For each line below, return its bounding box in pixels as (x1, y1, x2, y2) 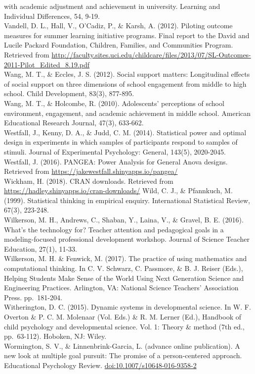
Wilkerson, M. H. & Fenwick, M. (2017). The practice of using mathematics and (4, 253, 247, 264)
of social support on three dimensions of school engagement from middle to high (4, 78, 247, 89)
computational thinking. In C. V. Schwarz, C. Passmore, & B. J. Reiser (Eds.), (4, 263, 243, 273)
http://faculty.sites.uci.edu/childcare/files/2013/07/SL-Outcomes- (51, 49, 251, 59)
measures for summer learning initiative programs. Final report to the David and (4, 30, 250, 40)
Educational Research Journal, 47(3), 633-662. (4, 117, 144, 128)
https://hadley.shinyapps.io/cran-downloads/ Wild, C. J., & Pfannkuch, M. (4, 185, 233, 196)
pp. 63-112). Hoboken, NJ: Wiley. (4, 331, 107, 341)
